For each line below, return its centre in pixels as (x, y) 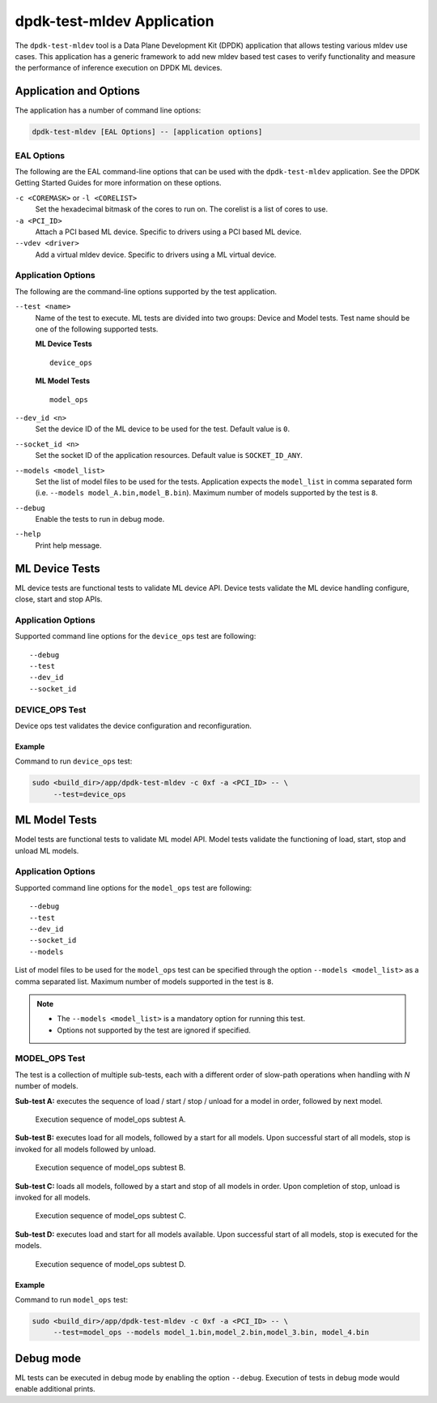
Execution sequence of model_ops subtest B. (110, 1168)
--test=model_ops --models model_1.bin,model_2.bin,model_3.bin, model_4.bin (211, 1332)
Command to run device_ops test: (74, 761)
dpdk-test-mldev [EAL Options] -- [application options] (147, 132)
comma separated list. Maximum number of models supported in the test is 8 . (144, 982)
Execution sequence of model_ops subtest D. (110, 1264)
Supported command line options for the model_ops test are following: (134, 888)
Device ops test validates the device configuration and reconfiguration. (134, 726)
